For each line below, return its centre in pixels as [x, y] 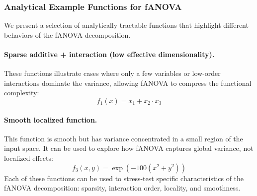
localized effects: [29, 158]
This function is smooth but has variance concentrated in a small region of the [124, 138]
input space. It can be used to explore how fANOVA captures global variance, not [129, 148]
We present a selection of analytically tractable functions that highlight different [126, 25]
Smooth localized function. [51, 119]
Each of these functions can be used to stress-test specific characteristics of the [124, 178]
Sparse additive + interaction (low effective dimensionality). [109, 54]
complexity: [22, 93]
